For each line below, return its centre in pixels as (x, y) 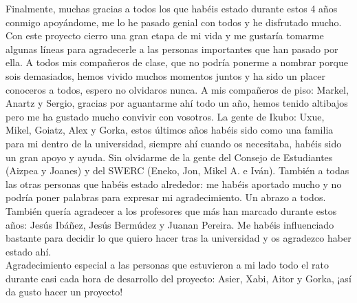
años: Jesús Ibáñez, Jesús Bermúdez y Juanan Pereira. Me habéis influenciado (170, 224)
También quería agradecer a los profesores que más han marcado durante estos (171, 210)
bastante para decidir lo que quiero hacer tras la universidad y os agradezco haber (178, 238)
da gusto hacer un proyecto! (64, 292)
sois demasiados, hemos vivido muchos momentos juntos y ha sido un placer (166, 75)
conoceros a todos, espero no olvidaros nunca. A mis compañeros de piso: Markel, (177, 89)
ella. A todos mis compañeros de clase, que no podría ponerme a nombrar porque (177, 62)
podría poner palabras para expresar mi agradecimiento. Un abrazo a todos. (166, 197)
